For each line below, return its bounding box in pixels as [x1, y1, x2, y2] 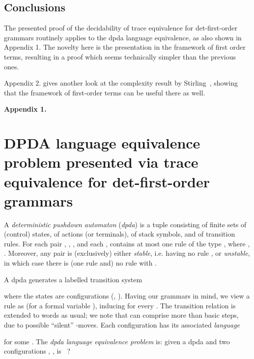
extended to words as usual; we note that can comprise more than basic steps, [4, 310, 239, 320]
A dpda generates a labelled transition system [4, 274, 142, 284]
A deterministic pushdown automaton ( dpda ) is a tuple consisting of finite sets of [4, 219, 247, 229]
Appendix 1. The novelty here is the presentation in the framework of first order [4, 42, 246, 52]
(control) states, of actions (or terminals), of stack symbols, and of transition [4, 229, 235, 239]
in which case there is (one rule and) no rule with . [4, 258, 157, 268]
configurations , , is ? [4, 346, 71, 356]
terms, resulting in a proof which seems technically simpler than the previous [4, 51, 236, 61]
